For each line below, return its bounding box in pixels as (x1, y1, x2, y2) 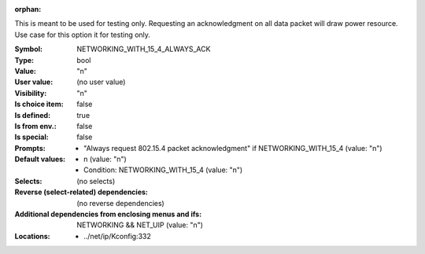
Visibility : (14, 88, 47, 98)
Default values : (14, 154, 66, 164)
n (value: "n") (83, 154, 128, 164)
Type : (14, 55, 35, 64)
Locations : (14, 231, 50, 241)
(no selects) (76, 176, 116, 186)
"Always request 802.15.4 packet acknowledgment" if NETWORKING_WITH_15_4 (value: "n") (83, 143, 382, 153)
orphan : (14, 5, 42, 13)
